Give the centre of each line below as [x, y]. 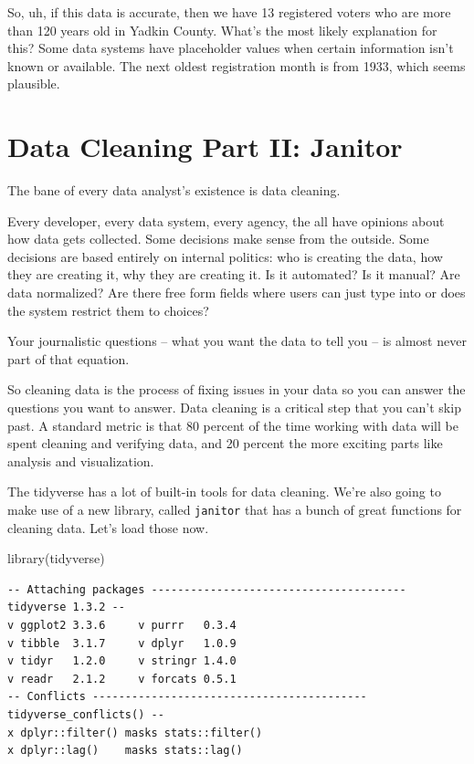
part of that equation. [68, 358]
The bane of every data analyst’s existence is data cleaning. [174, 190]
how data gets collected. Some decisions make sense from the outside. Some [218, 239]
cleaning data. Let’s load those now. [108, 527]
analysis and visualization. [81, 460]
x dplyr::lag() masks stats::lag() [125, 751]
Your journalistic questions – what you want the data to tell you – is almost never [237, 341]
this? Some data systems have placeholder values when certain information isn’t [231, 48]
